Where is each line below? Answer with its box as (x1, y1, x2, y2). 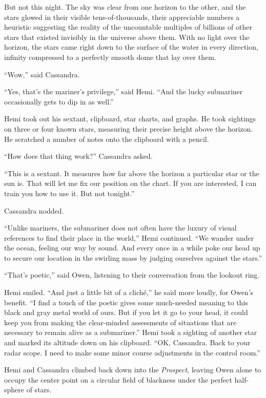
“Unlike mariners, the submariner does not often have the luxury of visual (4, 222, 237, 233)
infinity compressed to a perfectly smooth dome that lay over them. (4, 51, 216, 62)
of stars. (26, 384, 52, 395)
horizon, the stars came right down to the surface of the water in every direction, (4, 41, 258, 52)
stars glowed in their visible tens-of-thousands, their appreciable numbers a (4, 11, 240, 22)
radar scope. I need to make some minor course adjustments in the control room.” (4, 347, 260, 358)
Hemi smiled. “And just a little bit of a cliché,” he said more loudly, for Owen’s (4, 287, 254, 298)
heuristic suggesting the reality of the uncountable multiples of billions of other (4, 22, 252, 32)
